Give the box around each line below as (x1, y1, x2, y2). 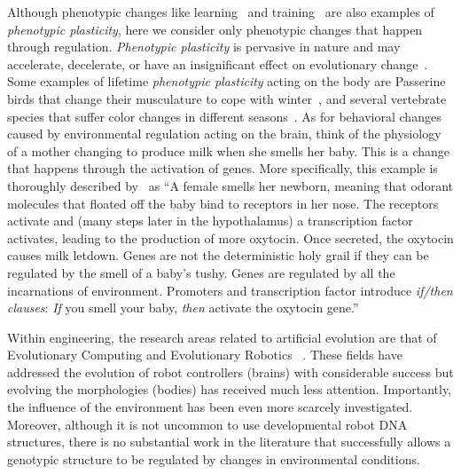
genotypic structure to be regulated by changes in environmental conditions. (7, 449, 420, 468)
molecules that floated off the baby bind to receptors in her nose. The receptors (7, 194, 439, 212)
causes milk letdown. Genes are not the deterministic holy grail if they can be (7, 246, 429, 265)
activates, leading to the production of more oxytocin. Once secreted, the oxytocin (7, 228, 454, 247)
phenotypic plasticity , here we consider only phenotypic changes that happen (7, 20, 423, 38)
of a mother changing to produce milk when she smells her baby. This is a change (7, 141, 450, 160)
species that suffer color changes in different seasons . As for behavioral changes (7, 107, 441, 125)
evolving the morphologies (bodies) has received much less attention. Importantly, (7, 380, 452, 399)
